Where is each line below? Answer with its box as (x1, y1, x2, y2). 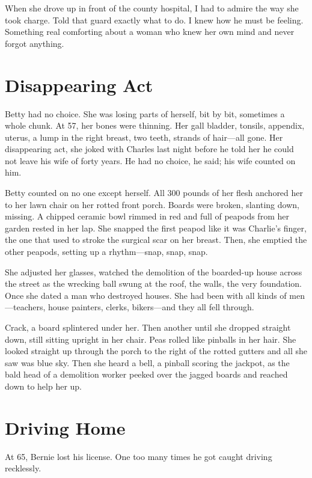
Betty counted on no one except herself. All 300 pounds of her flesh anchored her (5, 186, 304, 199)
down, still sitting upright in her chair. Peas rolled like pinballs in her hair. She (5, 332, 296, 345)
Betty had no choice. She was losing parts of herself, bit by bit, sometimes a (5, 107, 285, 120)
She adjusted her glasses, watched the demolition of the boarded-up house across (5, 265, 302, 278)
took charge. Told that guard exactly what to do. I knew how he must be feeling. (5, 13, 304, 26)
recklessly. (5, 462, 41, 474)
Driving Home (5, 415, 126, 440)
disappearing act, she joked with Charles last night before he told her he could (5, 142, 294, 155)
